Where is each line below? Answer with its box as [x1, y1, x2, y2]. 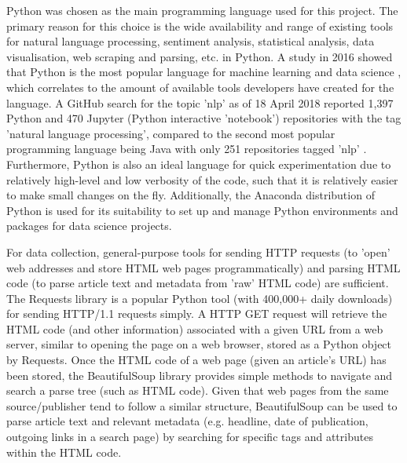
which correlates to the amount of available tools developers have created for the [6, 78, 394, 95]
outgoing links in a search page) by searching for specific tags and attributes [6, 428, 373, 445]
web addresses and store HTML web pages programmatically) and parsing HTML [6, 259, 401, 275]
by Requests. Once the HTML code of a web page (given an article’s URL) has [6, 352, 387, 368]
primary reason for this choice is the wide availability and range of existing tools [6, 17, 394, 34]
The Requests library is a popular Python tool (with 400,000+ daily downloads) [6, 290, 393, 306]
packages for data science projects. [6, 217, 172, 234]
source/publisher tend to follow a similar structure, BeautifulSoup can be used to [6, 397, 398, 414]
